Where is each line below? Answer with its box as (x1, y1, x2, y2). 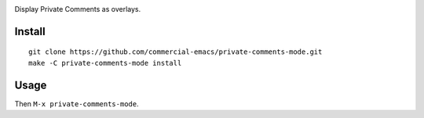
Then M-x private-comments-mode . (14, 98, 139, 109)
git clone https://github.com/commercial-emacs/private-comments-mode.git (28, 48, 323, 56)
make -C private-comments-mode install (28, 59, 182, 67)
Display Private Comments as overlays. (14, 5, 141, 13)
